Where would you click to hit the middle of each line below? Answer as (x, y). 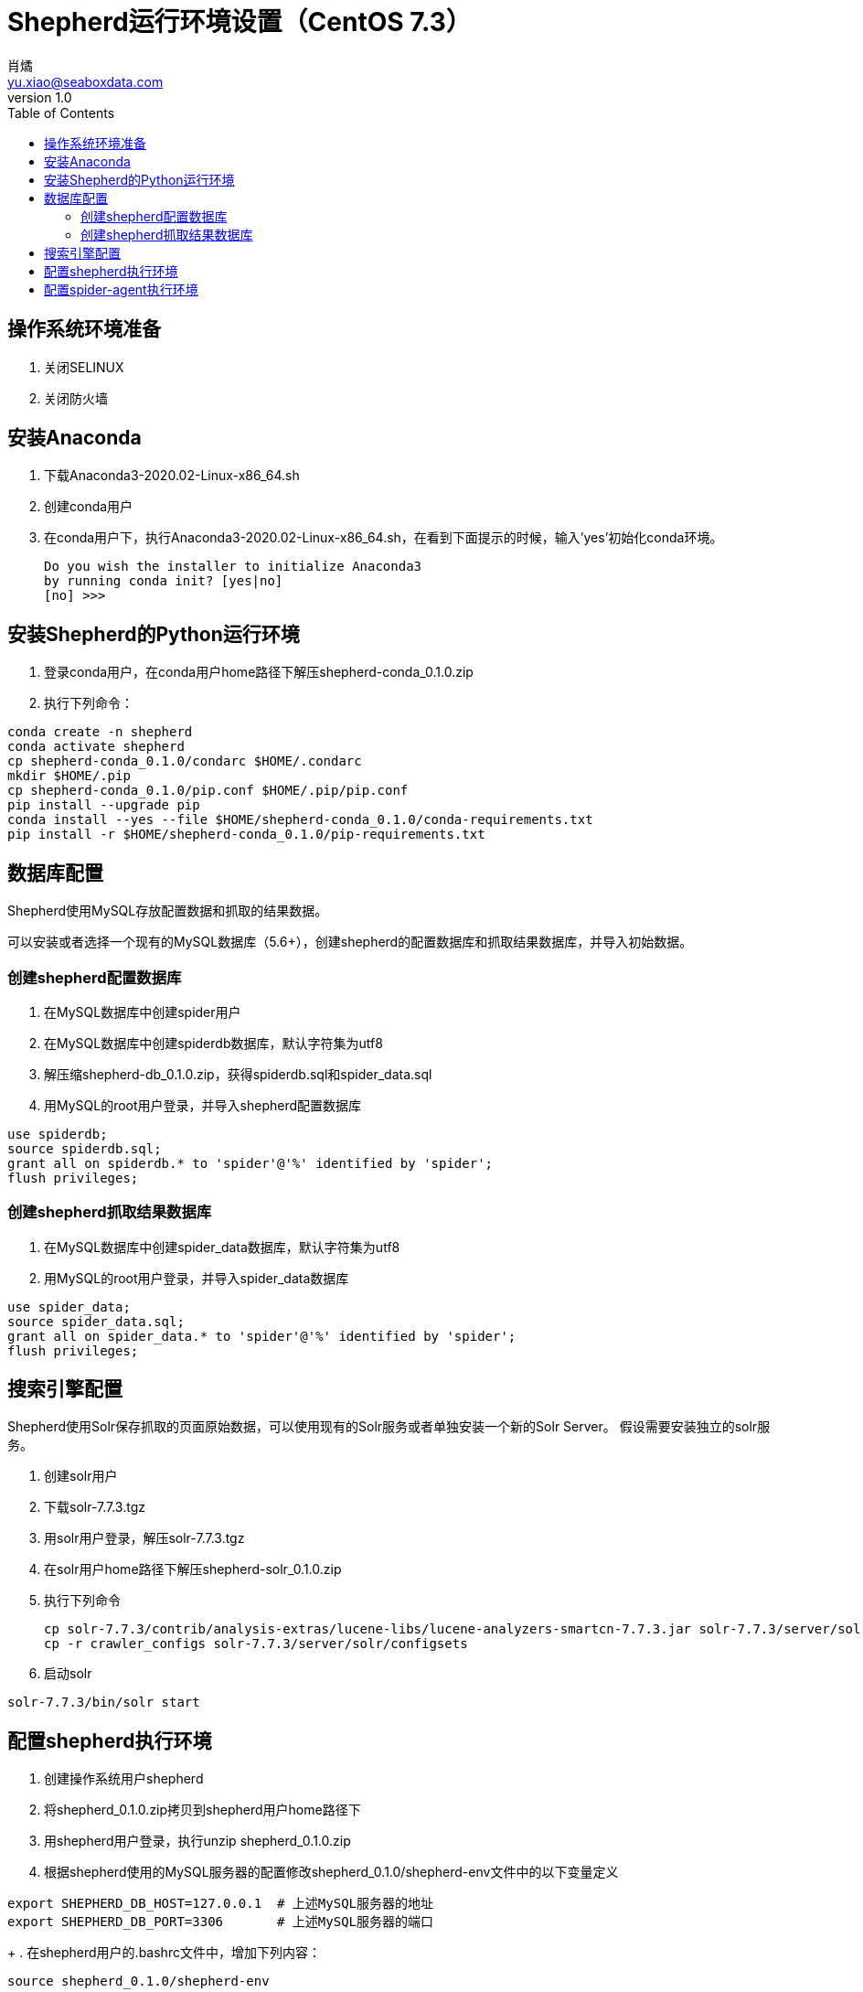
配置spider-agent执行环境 (121, 289)
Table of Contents (61, 112)
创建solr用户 (81, 1476)
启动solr (68, 1674)
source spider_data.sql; (96, 1321)
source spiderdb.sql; (85, 1148)
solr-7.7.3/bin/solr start (104, 1703)
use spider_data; (69, 1307)
